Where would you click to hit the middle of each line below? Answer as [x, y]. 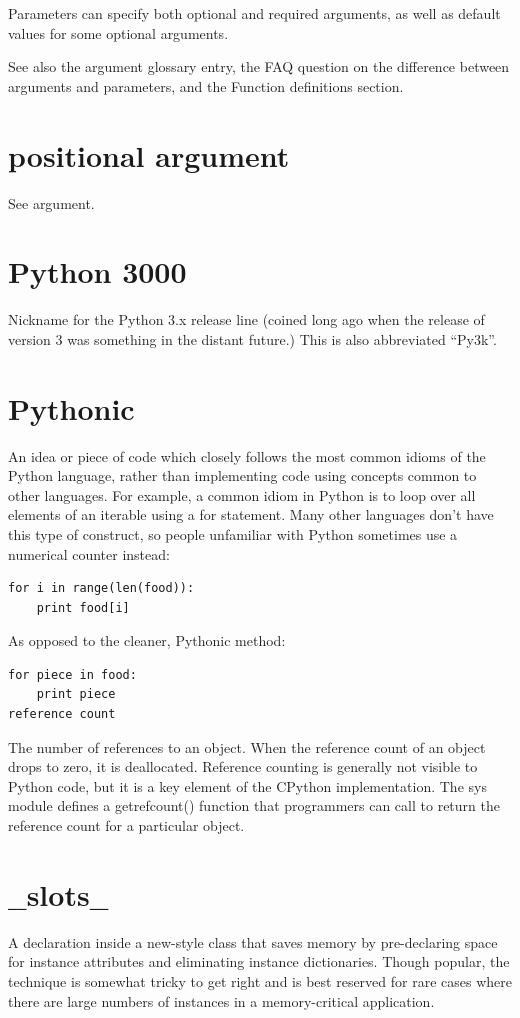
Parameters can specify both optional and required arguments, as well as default [254, 13]
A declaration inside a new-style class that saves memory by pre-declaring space [253, 941]
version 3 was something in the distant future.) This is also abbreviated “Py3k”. [252, 338]
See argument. [51, 202]
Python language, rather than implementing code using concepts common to [242, 475]
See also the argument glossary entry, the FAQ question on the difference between [259, 66]
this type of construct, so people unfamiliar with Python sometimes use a [233, 533]
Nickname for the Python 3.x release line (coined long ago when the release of [246, 319]
